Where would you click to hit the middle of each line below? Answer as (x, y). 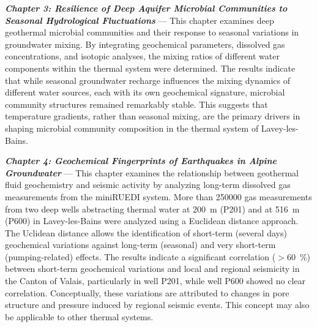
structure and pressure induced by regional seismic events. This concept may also (157, 305)
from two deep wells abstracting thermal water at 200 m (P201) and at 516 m (152, 209)
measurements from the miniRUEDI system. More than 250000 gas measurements (158, 196)
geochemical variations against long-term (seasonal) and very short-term (140, 245)
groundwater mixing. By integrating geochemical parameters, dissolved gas (145, 44)
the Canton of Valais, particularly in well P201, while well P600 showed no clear (155, 281)
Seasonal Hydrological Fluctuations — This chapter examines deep (140, 20)
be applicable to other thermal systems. (79, 316)
